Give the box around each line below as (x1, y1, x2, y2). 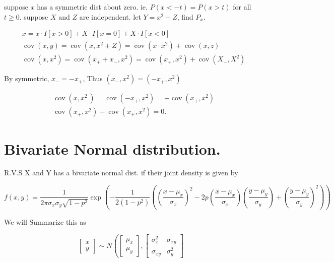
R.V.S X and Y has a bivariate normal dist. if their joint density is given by (4, 167, 238, 178)
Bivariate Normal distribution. (4, 138, 221, 159)
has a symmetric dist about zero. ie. (37, 2, 148, 12)
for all (233, 2, 251, 12)
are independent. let (79, 11, 141, 22)
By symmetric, (4, 73, 49, 84)
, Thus (83, 73, 103, 84)
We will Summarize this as (4, 217, 86, 227)
